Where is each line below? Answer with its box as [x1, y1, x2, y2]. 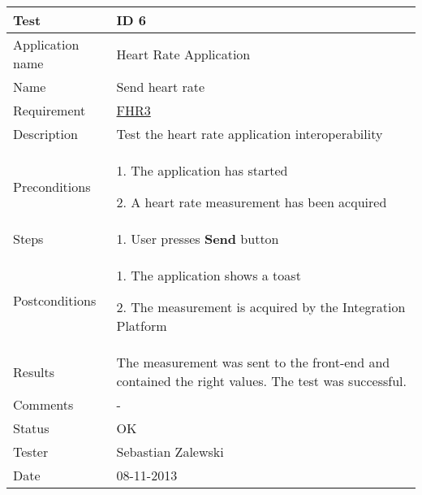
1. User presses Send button [116, 229, 279, 248]
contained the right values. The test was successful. [116, 371, 407, 390]
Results [13, 362, 55, 381]
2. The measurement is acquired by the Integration [116, 297, 406, 316]
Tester [13, 442, 49, 461]
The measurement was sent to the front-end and [116, 353, 390, 371]
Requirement [13, 101, 86, 119]
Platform [116, 316, 167, 335]
